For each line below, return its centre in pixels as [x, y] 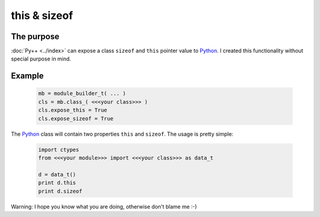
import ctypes [59, 149]
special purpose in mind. [41, 59]
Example [27, 76]
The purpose [35, 36]
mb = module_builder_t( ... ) [82, 94]
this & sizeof [42, 15]
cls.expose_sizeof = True [76, 118]
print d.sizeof [60, 191]
